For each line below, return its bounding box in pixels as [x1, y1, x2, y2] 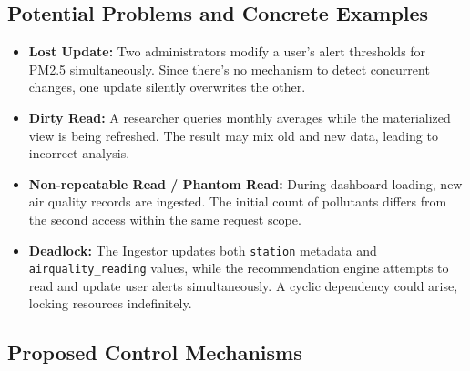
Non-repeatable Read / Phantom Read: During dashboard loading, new [28, 174, 463, 193]
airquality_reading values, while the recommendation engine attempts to [28, 258, 449, 277]
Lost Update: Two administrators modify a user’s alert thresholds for [28, 42, 426, 61]
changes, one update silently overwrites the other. [28, 77, 306, 96]
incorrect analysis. [28, 144, 130, 163]
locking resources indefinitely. [28, 294, 192, 313]
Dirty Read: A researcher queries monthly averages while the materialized [28, 107, 451, 126]
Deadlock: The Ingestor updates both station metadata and [28, 240, 377, 259]
